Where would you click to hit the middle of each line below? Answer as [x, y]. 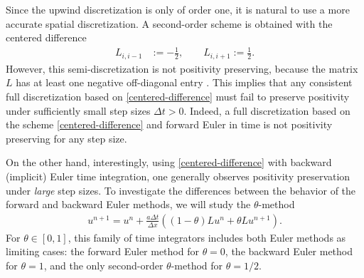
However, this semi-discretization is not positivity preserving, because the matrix [182, 68]
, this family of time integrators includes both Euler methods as [207, 237]
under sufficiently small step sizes [78, 110]
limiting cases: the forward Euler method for [102, 251]
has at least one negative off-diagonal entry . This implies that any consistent [184, 82]
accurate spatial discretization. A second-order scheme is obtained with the [169, 23]
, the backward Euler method [289, 251]
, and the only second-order [103, 265]
